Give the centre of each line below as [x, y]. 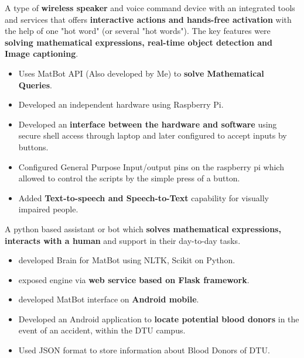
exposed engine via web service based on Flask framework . [134, 279]
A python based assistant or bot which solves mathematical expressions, [143, 228]
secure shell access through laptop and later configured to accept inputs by [153, 135]
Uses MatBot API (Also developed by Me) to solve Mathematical [141, 73]
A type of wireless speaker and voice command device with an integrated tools [150, 8]
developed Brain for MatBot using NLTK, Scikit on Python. [127, 260]
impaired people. [48, 209]
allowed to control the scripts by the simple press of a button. [129, 178]
